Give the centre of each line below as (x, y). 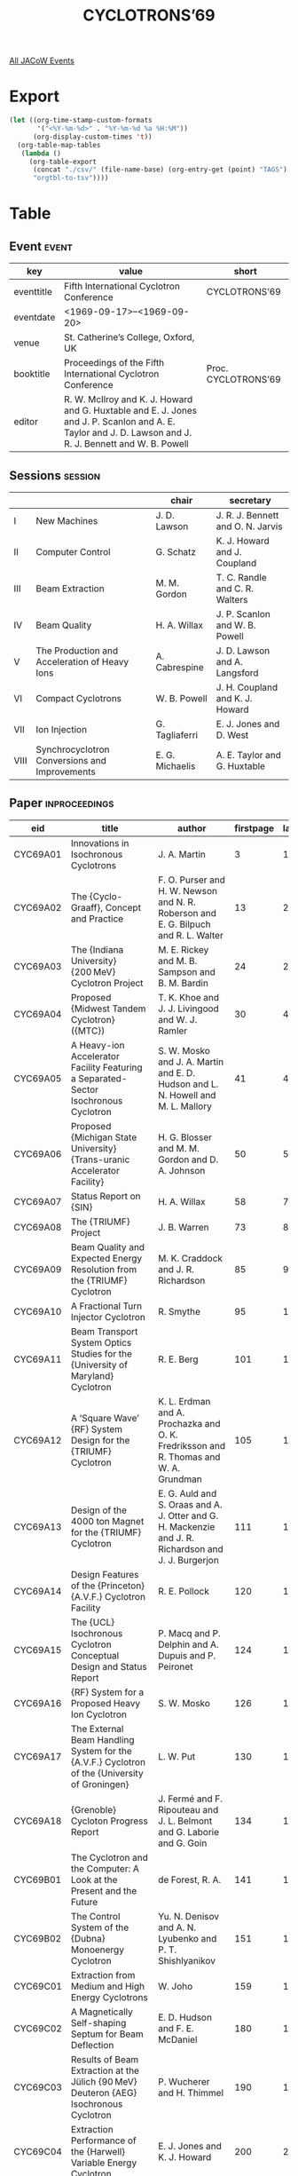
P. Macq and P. (189, 1633)
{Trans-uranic (100, 1159)
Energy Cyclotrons (109, 1997)
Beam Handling (102, 1739)
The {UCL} (93, 1622)
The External (97, 1729)
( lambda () (41, 153)
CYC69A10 (38, 1311)
